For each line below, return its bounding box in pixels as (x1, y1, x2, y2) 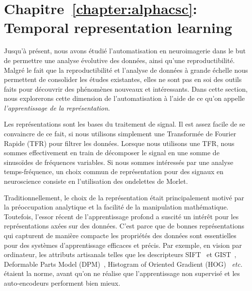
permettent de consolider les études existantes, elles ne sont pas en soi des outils (4, 74, 242, 84)
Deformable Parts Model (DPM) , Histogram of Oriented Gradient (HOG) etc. (4, 259, 243, 269)
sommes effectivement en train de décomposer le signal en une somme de (4, 147, 220, 158)
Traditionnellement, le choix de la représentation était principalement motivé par (4, 192, 244, 202)
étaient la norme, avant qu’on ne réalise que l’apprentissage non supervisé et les (4, 268, 240, 278)
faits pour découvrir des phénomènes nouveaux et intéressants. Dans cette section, (4, 83, 248, 94)
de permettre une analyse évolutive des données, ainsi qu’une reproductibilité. (4, 55, 235, 65)
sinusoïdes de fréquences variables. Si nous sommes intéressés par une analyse (4, 157, 234, 167)
